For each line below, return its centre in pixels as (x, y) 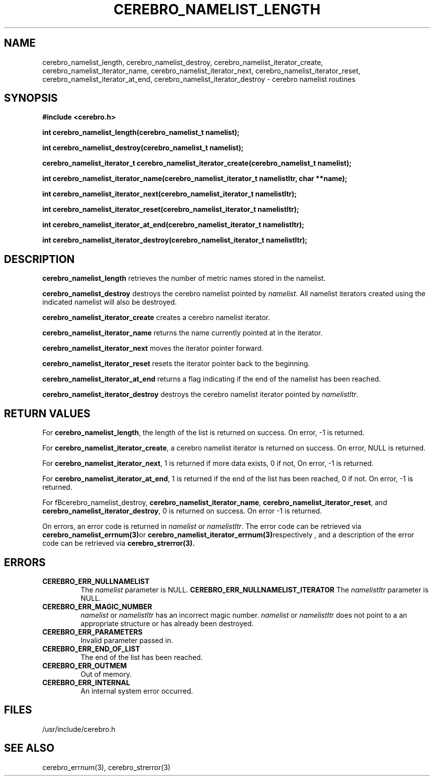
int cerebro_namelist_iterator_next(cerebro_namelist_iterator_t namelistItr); (169, 194)
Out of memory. (106, 674)
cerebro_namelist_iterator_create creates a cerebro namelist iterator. (156, 318)
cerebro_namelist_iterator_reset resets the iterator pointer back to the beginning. (176, 364)
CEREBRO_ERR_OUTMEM (84, 665)
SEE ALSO (29, 748)
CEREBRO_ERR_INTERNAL (86, 682)
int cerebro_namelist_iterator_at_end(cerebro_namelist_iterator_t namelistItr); (173, 225)
